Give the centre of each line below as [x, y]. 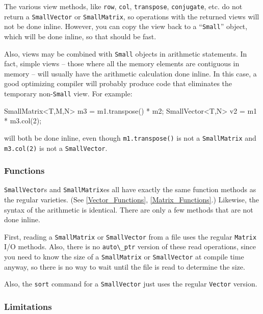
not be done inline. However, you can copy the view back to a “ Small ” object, [126, 26]
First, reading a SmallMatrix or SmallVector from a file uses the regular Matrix [130, 236]
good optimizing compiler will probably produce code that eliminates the [118, 83]
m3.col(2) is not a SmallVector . [56, 148]
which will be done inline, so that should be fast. [80, 36]
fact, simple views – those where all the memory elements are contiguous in [122, 63]
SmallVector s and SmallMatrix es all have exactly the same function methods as [130, 189]
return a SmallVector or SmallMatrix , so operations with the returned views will [132, 16]
